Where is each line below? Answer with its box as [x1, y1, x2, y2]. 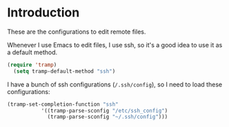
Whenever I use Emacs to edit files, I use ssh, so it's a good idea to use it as [7, 41, 223, 49]
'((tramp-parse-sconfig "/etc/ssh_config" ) [41, 107, 168, 114]
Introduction [7, 5, 80, 21]
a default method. [7, 48, 58, 56]
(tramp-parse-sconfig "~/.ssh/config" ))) [47, 113, 168, 121]
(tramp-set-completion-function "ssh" [7, 101, 119, 108]
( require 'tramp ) [7, 61, 57, 68]
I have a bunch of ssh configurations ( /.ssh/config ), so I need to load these [7, 80, 223, 89]
